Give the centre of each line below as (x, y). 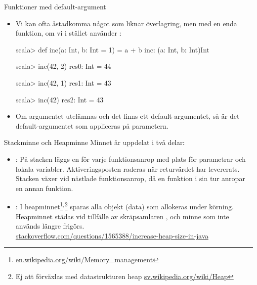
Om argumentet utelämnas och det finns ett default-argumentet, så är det (128, 116)
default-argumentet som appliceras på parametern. (92, 125)
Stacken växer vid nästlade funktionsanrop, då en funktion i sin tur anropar (130, 178)
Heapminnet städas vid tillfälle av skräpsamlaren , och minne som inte (122, 216)
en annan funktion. (44, 188)
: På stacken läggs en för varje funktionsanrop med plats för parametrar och (130, 159)
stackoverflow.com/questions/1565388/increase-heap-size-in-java (112, 235)
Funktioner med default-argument (55, 6)
